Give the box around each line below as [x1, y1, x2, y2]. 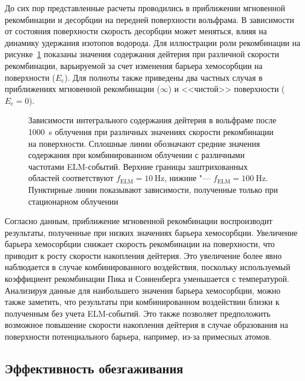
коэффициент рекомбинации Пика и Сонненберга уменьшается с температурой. [5, 272, 290, 285]
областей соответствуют [28, 172, 114, 184]
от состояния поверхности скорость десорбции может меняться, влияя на [5, 25, 267, 37]
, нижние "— [164, 172, 211, 184]
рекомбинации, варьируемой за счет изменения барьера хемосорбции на [5, 59, 263, 71]
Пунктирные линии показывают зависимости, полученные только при [28, 183, 278, 195]
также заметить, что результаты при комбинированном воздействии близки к [5, 295, 280, 308]
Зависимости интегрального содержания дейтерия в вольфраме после [28, 114, 277, 126]
